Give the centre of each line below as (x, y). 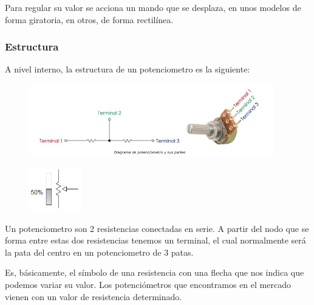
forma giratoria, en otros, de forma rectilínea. (89, 19)
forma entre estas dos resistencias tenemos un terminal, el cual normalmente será (155, 240)
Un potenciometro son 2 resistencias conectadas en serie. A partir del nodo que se (157, 228)
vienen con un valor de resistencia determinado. (94, 296)
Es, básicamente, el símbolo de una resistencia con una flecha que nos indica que (155, 272)
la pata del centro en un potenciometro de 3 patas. (99, 252)
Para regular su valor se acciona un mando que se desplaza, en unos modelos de (153, 7)
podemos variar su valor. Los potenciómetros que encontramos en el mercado (148, 285)
